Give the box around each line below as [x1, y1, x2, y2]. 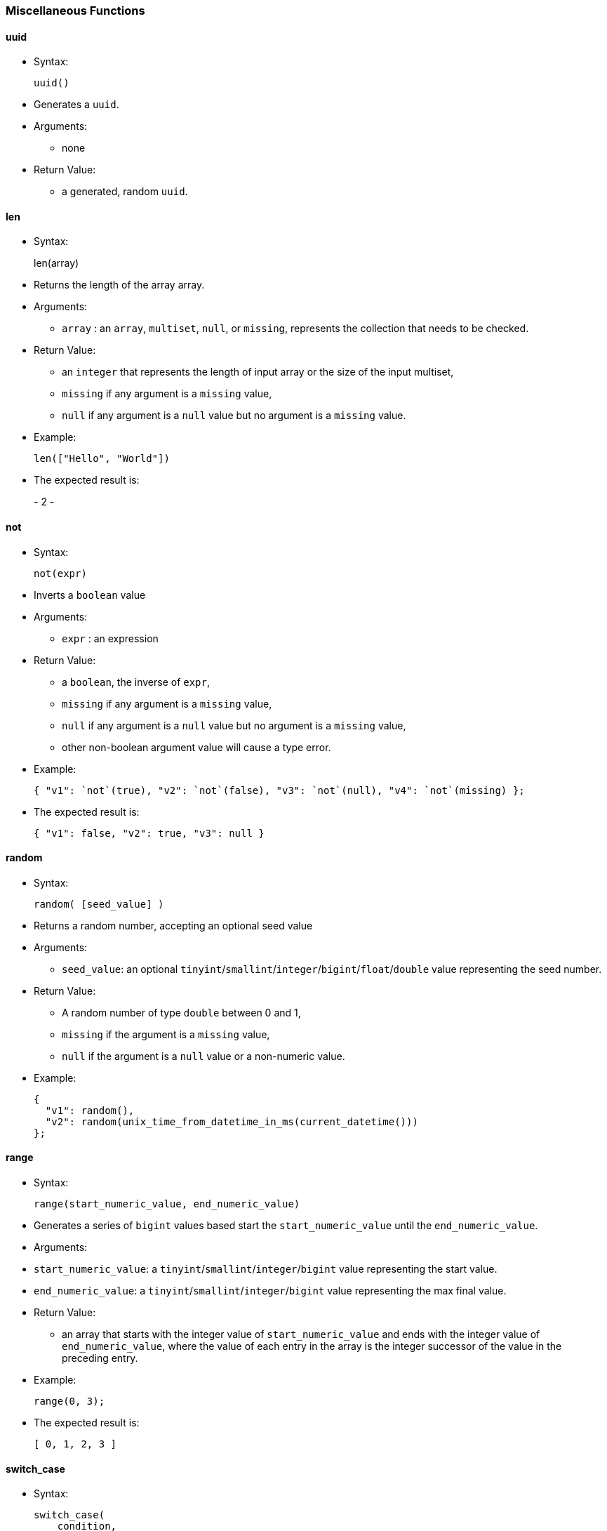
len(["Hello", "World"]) [34, 453, 170, 465]
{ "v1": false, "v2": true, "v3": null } [34, 827, 265, 839]
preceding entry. [62, 1352, 138, 1365]
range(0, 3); [34, 1396, 105, 1407]
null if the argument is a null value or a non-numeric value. [62, 1049, 345, 1062]
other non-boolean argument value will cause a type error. [62, 741, 331, 753]
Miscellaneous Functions [6, 4, 145, 18]
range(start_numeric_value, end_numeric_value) [34, 1198, 300, 1210]
